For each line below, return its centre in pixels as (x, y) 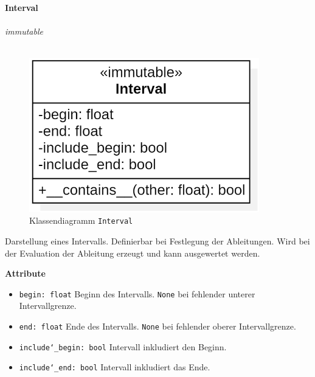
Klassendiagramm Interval (81, 220)
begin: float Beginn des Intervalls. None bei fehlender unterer (137, 293)
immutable (24, 31)
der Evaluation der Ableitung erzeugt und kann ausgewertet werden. (133, 253)
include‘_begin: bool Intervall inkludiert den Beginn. (123, 346)
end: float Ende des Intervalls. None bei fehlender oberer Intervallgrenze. (157, 326)
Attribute (25, 273)
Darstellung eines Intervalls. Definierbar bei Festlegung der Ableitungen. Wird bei (157, 241)
